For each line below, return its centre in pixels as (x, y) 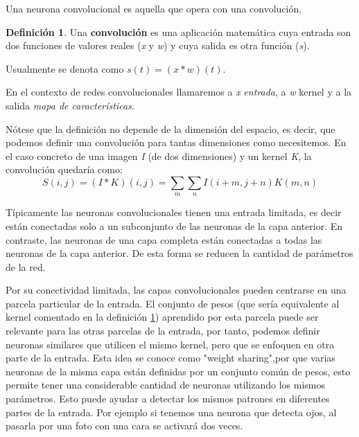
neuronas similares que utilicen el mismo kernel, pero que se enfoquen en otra (170, 344)
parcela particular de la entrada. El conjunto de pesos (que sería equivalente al (173, 303)
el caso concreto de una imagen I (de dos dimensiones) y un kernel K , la (159, 155)
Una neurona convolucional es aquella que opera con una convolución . (154, 8)
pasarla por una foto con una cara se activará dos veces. (124, 426)
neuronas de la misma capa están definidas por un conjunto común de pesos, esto (178, 371)
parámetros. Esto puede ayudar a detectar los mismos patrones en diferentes (168, 399)
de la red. (26, 266)
